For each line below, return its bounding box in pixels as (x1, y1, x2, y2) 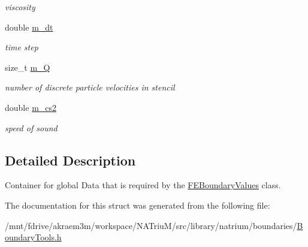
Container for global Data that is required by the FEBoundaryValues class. (5, 179, 281, 191)
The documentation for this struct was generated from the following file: (5, 198, 270, 211)
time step (5, 41, 38, 53)
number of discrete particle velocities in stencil (5, 81, 175, 94)
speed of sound (5, 121, 58, 134)
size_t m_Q (5, 61, 50, 73)
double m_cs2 (5, 101, 57, 113)
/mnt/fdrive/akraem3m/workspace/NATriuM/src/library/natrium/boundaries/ (5, 219, 297, 231)
